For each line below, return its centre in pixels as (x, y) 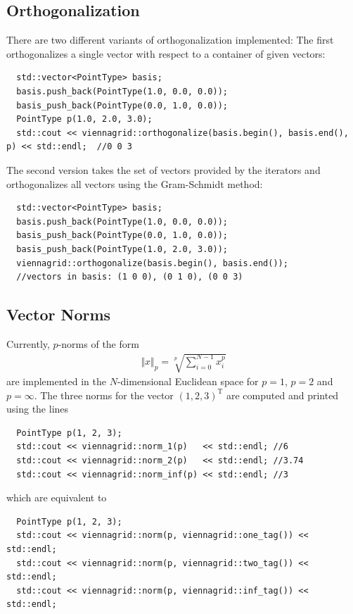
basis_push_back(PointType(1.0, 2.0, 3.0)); (122, 249)
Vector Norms (59, 314)
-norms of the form (98, 343)
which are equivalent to (57, 497)
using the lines (38, 409)
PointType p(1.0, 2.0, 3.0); (84, 119)
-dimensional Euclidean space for (188, 381)
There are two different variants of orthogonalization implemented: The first (170, 40)
